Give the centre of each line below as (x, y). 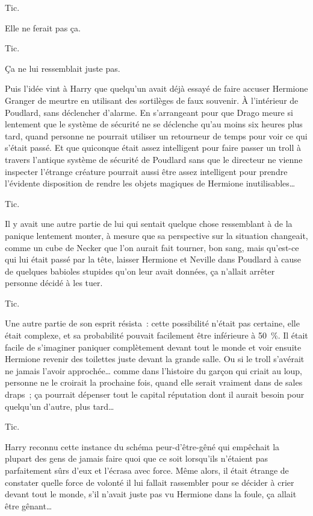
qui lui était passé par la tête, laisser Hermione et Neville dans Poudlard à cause (153, 259)
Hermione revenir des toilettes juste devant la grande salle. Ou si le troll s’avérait (155, 359)
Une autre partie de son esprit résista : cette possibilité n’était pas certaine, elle (152, 323)
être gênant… (29, 505)
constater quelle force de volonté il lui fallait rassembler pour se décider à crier (150, 482)
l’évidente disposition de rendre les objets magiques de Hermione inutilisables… (150, 183)
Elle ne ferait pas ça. (43, 27)
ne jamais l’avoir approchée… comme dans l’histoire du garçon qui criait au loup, (153, 370)
